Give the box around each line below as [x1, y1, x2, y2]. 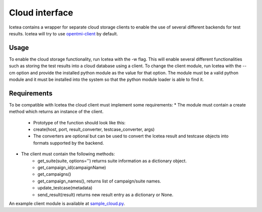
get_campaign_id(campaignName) [37, 165, 106, 170]
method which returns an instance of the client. [9, 109, 104, 115]
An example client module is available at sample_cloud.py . [9, 201, 125, 206]
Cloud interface [9, 7, 73, 18]
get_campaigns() [37, 171, 71, 177]
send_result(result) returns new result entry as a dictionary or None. [37, 192, 174, 197]
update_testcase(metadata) [37, 185, 93, 191]
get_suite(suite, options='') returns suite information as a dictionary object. [37, 158, 187, 164]
